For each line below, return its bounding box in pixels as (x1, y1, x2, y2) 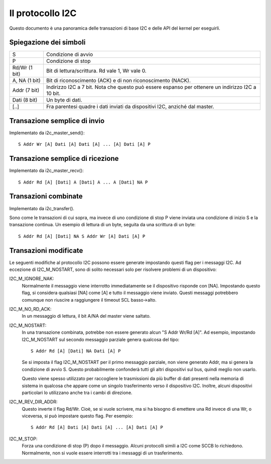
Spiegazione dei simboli (9, 38, 86, 47)
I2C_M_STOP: (9, 435, 38, 442)
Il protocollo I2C (9, 8, 77, 19)
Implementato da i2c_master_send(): (9, 130, 85, 136)
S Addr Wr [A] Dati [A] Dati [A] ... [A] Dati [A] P (18, 141, 151, 147)
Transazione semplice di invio (9, 116, 105, 125)
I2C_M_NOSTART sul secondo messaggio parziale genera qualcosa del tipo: (22, 336, 180, 342)
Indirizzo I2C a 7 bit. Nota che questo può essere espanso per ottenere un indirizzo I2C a (46, 83, 256, 90)
